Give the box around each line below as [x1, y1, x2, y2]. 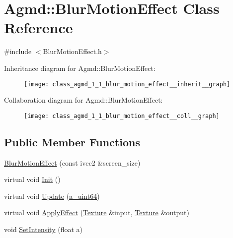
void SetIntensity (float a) [4, 224, 82, 234]
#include [4, 46, 32, 57]
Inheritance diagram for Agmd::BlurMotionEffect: [4, 62, 155, 73]
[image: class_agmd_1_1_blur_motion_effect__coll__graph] [24, 112, 220, 119]
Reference [4, 17, 73, 38]
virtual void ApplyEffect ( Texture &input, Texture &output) [4, 207, 190, 218]
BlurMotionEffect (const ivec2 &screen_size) [4, 157, 141, 168]
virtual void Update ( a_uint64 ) [4, 190, 100, 201]
